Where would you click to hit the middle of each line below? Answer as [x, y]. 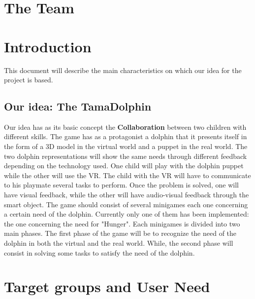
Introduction [48, 46]
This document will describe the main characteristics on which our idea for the [123, 70]
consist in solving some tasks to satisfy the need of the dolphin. [99, 252]
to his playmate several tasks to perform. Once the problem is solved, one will [121, 185]
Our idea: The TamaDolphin [78, 106]
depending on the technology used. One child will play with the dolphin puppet [124, 166]
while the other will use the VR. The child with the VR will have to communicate [127, 175]
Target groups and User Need [107, 286]
